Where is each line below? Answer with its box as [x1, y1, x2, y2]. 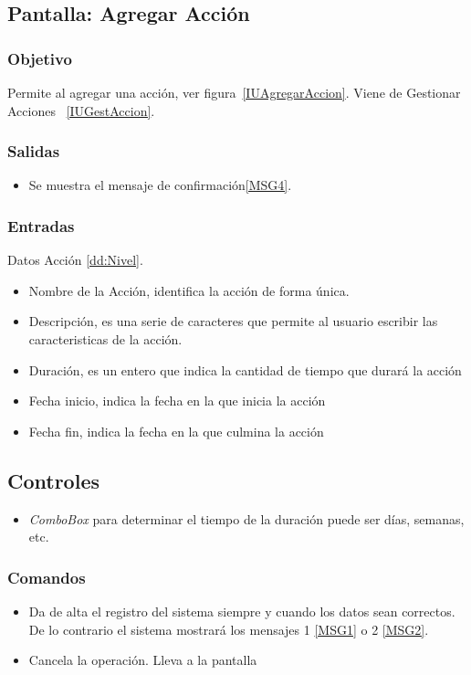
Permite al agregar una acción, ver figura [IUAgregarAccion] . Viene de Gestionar [7, 83, 461, 101]
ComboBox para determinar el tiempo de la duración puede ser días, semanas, [28, 509, 465, 528]
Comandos [7, 565, 86, 588]
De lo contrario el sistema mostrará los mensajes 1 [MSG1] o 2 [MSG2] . [28, 619, 429, 638]
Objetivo [7, 47, 72, 69]
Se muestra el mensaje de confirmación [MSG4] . [28, 175, 292, 195]
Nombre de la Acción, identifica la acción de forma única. [28, 280, 350, 300]
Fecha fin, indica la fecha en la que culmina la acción [28, 421, 324, 440]
